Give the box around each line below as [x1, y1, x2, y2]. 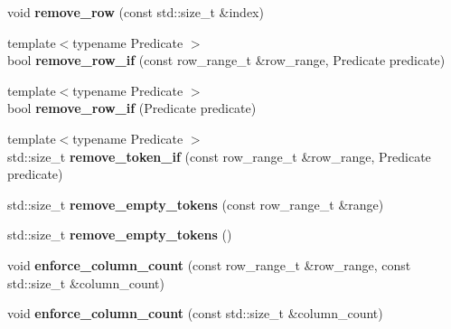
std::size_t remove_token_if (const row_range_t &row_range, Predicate [7, 146, 431, 165]
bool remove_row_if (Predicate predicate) [7, 99, 257, 117]
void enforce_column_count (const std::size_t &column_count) [7, 304, 383, 323]
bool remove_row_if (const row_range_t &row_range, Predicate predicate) [7, 51, 446, 70]
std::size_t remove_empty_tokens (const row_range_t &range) [7, 194, 384, 213]
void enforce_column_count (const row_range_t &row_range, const [7, 255, 411, 274]
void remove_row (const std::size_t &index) [7, 3, 264, 21]
